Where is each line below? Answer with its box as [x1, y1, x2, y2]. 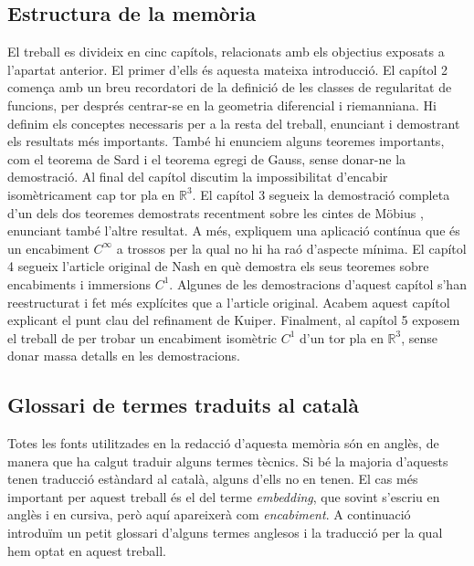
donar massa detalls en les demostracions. [7, 346, 240, 365]
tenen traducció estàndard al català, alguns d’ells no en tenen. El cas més [7, 469, 418, 488]
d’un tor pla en [300, 328, 384, 347]
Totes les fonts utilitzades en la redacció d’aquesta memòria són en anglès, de [7, 434, 439, 453]
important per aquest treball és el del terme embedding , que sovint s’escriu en [7, 487, 440, 506]
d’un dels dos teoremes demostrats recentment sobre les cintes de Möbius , [7, 203, 424, 222]
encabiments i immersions [7, 274, 151, 293]
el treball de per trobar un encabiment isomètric [7, 328, 278, 347]
